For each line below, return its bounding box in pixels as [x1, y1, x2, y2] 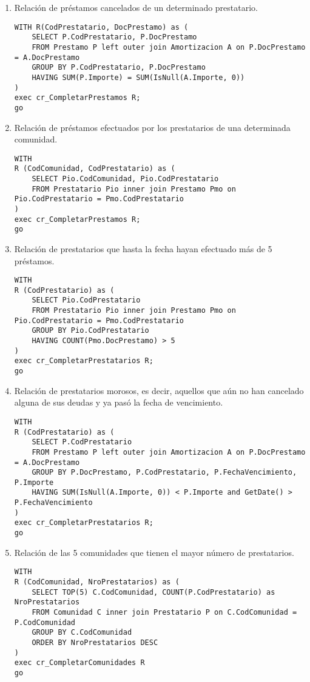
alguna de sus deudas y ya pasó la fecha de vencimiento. [14, 396, 223, 409]
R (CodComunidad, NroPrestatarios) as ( [14, 578, 180, 586]
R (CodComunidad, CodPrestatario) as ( [14, 164, 175, 173]
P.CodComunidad [14, 618, 76, 627]
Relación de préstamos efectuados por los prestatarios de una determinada [14, 121, 291, 133]
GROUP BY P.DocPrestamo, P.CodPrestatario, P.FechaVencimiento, [32, 468, 297, 477]
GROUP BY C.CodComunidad [32, 628, 132, 637]
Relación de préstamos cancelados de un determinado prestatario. [14, 1, 258, 13]
